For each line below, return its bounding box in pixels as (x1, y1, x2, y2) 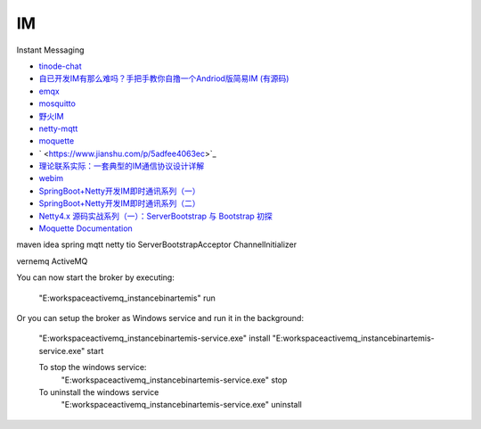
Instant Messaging (16, 45, 85, 55)
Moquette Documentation (38, 223, 133, 234)
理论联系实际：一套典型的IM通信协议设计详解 (38, 161, 205, 171)
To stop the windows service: (38, 362, 147, 373)
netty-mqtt (38, 123, 78, 134)
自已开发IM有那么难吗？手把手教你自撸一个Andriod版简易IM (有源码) (38, 73, 289, 84)
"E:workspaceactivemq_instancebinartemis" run (38, 293, 216, 303)
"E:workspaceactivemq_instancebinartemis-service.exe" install (38, 333, 271, 343)
